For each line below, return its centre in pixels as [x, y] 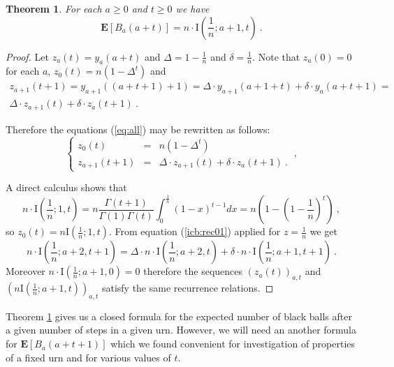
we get [323, 231]
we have [192, 8]
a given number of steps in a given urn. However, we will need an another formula [181, 330]
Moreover [25, 271]
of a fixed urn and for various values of [88, 357]
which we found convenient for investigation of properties [233, 344]
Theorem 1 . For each [54, 8]
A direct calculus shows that [66, 187]
